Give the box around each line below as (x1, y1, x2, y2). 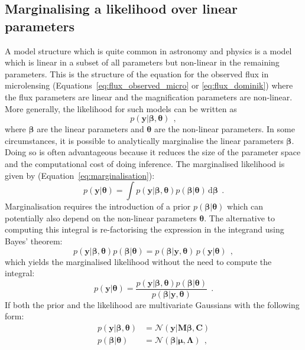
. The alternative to (204, 211, 275, 224)
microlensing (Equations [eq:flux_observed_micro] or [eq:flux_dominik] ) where (5, 79, 293, 91)
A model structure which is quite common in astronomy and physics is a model (5, 44, 292, 57)
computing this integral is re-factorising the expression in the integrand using (5, 223, 284, 235)
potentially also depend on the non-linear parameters (5, 211, 197, 224)
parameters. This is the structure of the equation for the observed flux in (5, 67, 269, 80)
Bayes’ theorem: (5, 234, 63, 247)
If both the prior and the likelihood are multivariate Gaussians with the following (5, 298, 300, 310)
